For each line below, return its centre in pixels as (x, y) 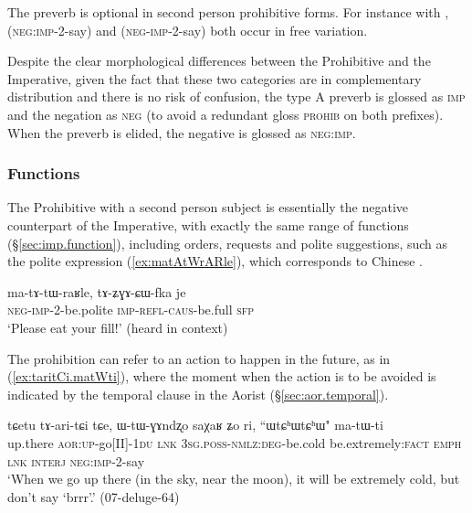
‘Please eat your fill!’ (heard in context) (118, 327)
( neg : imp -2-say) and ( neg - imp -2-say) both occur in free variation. (188, 30)
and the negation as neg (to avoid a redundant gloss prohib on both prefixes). (226, 114)
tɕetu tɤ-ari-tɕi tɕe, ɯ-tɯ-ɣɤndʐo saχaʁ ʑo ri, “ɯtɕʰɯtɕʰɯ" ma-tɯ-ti (195, 425)
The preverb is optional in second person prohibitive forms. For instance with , (228, 12)
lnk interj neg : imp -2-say (76, 460)
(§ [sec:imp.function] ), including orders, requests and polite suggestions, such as (228, 243)
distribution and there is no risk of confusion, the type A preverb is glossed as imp (236, 96)
